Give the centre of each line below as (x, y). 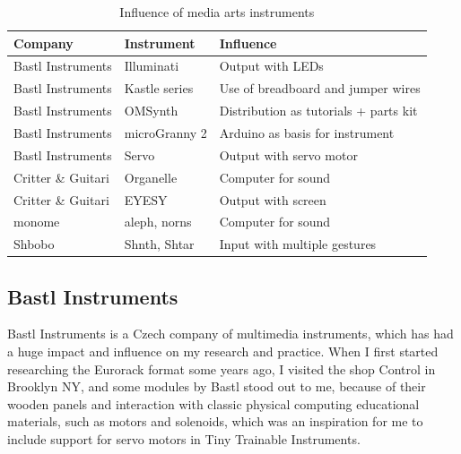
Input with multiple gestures (298, 244)
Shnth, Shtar (159, 244)
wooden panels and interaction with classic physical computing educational (213, 403)
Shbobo (34, 244)
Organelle (151, 177)
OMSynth (151, 111)
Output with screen (273, 199)
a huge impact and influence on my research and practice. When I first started (223, 351)
